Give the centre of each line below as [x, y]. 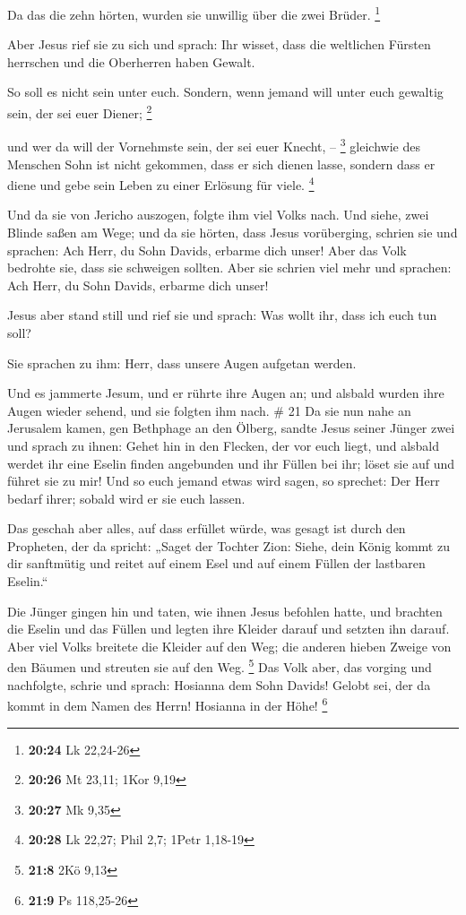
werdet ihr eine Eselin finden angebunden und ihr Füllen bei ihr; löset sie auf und [231, 463]
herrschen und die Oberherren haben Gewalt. [131, 61]
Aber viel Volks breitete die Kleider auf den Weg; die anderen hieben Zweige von [229, 646]
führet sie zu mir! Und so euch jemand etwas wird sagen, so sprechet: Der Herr [224, 481]
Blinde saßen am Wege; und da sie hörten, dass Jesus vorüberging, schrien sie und [233, 232]
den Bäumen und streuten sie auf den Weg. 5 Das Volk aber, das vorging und [220, 666]
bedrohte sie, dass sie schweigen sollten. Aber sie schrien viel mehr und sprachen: [229, 268]
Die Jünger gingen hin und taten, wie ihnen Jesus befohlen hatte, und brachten [225, 611]
